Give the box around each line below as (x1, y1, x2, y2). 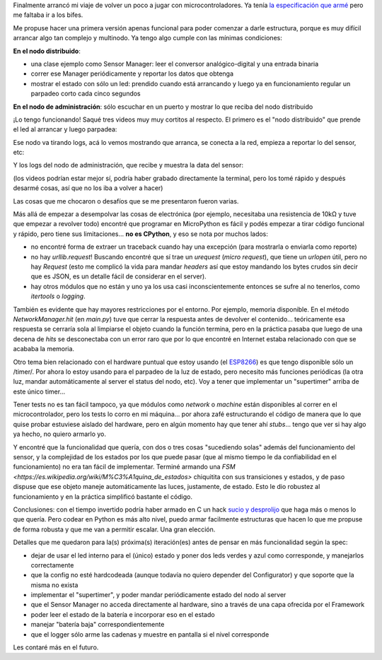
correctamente (30, 560, 74, 569)
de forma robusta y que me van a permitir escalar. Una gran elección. (13, 525, 216, 534)
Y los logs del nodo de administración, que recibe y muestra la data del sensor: (13, 161, 244, 170)
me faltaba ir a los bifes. (13, 11, 83, 19)
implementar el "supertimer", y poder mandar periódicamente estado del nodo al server (30, 591, 286, 599)
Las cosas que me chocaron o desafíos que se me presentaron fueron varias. (13, 196, 239, 205)
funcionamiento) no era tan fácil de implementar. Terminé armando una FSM (13, 463, 236, 471)
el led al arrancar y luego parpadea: (13, 125, 117, 134)
